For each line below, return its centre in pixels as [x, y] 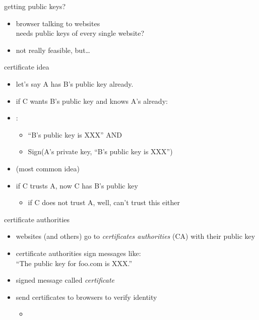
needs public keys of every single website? [80, 33]
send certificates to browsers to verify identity [86, 297]
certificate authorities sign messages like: [78, 253]
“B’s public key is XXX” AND [75, 134]
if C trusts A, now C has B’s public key [77, 185]
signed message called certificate [65, 280]
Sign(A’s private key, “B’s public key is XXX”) [100, 151]
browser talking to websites [58, 23]
